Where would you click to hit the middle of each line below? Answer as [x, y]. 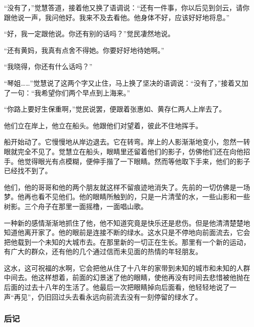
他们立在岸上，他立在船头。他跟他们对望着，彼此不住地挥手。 [103, 125]
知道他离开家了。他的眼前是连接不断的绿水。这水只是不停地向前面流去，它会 [127, 232]
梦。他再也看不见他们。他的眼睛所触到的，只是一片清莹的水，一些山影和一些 [127, 197]
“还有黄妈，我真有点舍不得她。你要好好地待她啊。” [84, 50]
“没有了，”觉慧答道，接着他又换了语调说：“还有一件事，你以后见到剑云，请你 [127, 7]
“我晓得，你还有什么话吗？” [48, 66]
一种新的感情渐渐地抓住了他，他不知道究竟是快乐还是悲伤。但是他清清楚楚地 [127, 222]
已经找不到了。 [28, 171]
